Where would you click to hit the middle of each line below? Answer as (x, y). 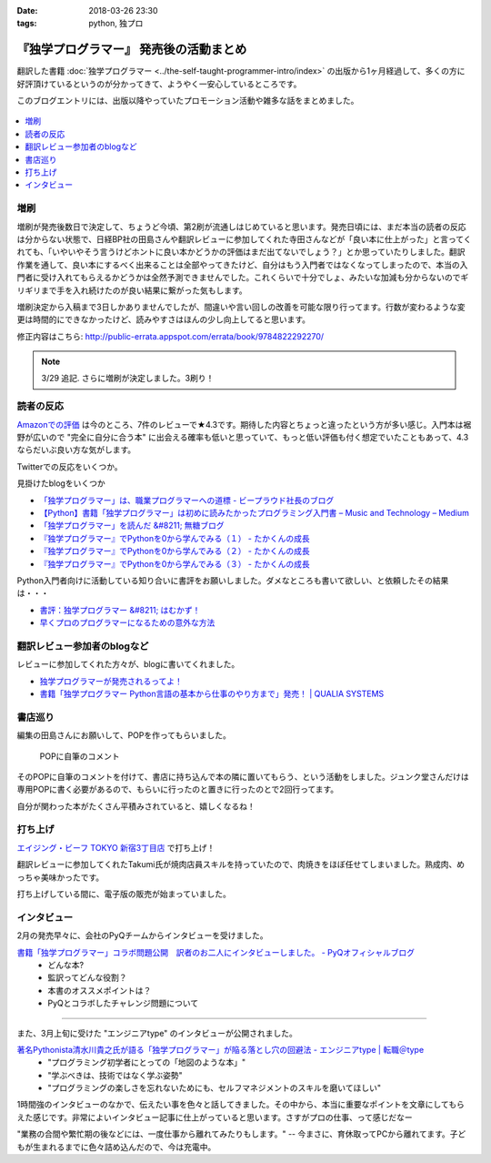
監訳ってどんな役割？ (87, 977)
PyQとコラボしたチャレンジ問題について (123, 1003)
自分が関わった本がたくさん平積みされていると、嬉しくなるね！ (136, 806)
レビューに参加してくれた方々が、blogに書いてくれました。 (128, 664)
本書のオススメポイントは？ (100, 990)
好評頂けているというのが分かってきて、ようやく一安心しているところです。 (159, 84)
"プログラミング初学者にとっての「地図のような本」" (146, 1062)
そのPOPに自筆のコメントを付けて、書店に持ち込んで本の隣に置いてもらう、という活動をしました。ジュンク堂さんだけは (243, 776)
